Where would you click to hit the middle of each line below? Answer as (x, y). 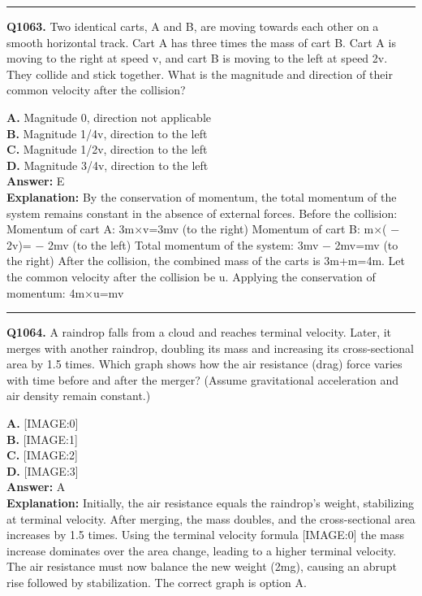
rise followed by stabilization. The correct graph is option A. (157, 582)
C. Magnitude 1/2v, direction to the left (107, 149)
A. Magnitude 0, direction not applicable (109, 117)
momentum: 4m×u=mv (65, 292)
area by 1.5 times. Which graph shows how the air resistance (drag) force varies (205, 364)
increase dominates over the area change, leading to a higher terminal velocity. (202, 550)
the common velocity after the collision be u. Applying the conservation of (191, 276)
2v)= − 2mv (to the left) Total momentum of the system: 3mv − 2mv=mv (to (202, 244)
